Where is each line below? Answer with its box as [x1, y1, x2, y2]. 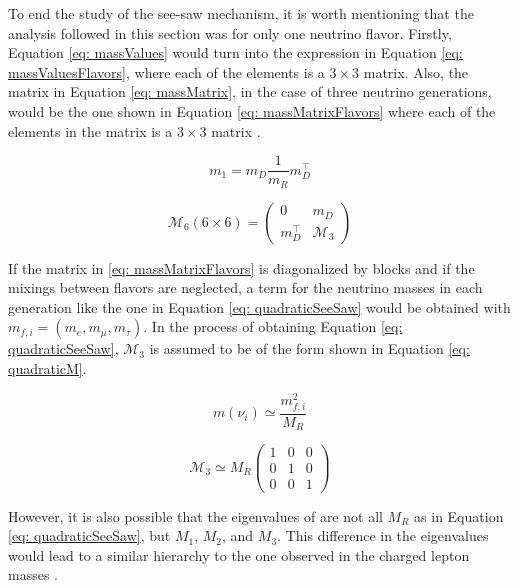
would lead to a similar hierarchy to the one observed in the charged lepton [8, 544, 470, 565]
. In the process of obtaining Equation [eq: [143, 316, 403, 337]
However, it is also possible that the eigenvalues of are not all [8, 505, 383, 526]
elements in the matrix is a [8, 120, 173, 141]
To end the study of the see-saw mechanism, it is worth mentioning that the [8, 3, 474, 23]
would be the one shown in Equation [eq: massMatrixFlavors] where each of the [8, 100, 496, 121]
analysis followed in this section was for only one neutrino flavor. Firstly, [8, 22, 452, 43]
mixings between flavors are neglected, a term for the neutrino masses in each [8, 277, 483, 298]
